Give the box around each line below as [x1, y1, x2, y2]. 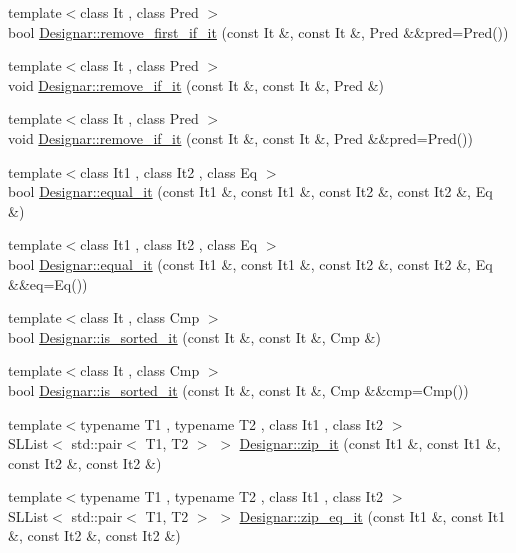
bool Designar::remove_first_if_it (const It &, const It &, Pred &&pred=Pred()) [8, 21, 509, 42]
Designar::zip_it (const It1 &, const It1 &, [239, 433, 501, 454]
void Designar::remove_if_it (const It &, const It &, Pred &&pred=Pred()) [8, 127, 474, 148]
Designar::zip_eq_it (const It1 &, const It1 [239, 505, 506, 526]
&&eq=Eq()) [8, 273, 88, 294]
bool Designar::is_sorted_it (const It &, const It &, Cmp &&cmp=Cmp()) [8, 379, 469, 400]
